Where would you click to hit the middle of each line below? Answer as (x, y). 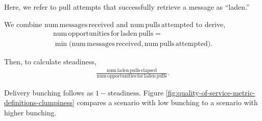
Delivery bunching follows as (49, 92)
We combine (23, 24)
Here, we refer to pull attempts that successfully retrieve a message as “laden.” (127, 7)
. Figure (151, 92)
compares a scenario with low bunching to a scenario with (167, 102)
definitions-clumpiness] (39, 102)
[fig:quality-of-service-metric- (210, 92)
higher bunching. (30, 112)
